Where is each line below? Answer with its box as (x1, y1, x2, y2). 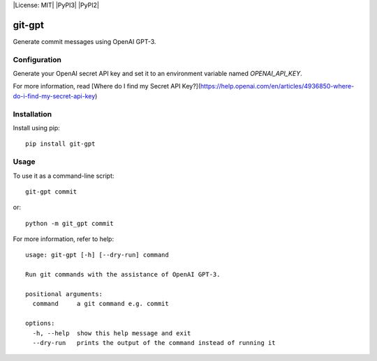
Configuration (13, 54, 62, 64)
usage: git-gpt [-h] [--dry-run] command (25, 251, 169, 259)
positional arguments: (25, 290, 103, 298)
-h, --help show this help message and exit (32, 329, 191, 337)
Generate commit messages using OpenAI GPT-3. (13, 37, 156, 45)
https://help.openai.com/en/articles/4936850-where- (200, 82, 355, 91)
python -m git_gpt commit (25, 220, 114, 227)
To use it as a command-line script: (13, 171, 114, 180)
